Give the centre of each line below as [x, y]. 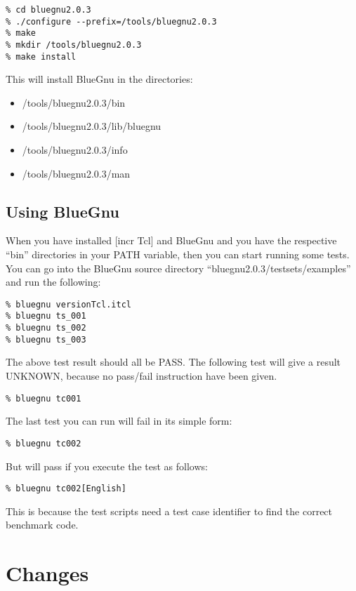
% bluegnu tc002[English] [66, 489]
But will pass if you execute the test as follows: [107, 466]
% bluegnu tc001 [44, 398]
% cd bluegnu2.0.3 [48, 10]
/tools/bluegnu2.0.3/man [76, 173]
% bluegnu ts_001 [46, 316]
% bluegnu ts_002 [46, 328]
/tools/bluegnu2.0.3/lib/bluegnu [92, 126]
